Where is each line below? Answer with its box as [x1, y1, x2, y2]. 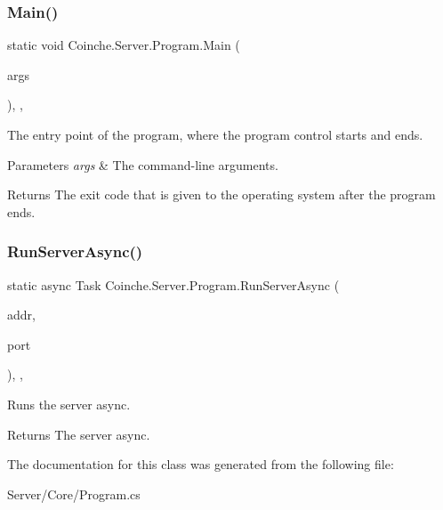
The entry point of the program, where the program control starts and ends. [7, 125, 423, 143]
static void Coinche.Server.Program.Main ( [7, 36, 240, 54]
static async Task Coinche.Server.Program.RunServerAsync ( [7, 275, 340, 294]
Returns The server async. [7, 425, 150, 443]
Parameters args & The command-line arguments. [7, 155, 278, 174]
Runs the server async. [7, 394, 131, 413]
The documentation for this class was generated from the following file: [7, 455, 394, 474]
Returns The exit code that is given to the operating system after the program [7, 185, 436, 204]
